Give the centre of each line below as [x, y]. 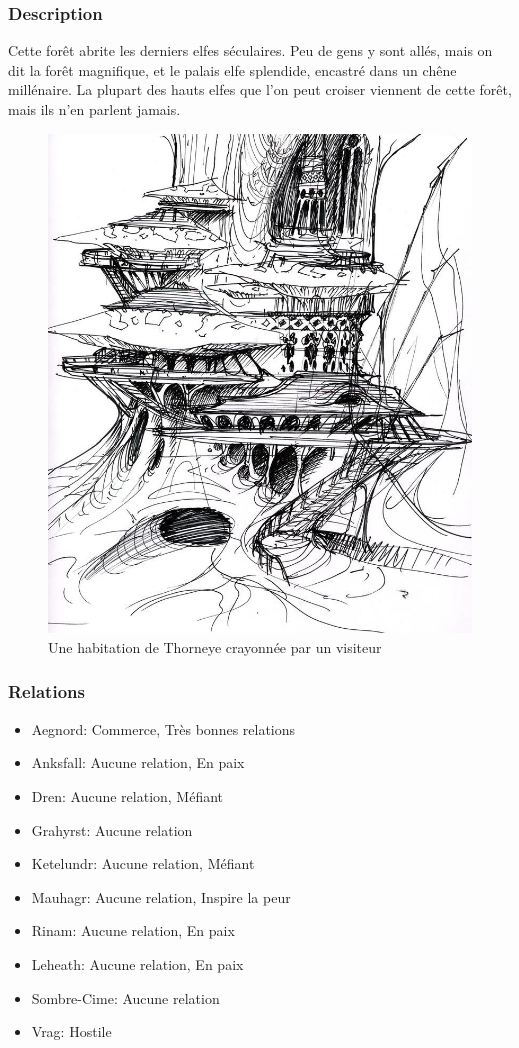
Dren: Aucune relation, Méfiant [127, 795]
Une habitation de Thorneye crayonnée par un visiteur [215, 646]
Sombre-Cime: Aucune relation [125, 997]
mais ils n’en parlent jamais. [94, 109]
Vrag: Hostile [71, 1031]
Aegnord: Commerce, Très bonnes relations [163, 728]
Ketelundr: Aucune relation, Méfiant [143, 863]
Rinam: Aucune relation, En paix [133, 930]
